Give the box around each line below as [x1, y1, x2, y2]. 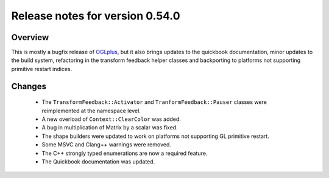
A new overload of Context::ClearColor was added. [41, 115, 181, 123]
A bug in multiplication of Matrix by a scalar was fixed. [41, 124, 178, 131]
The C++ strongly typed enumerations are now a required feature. [41, 149, 208, 157]
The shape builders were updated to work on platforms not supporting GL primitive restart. [41, 132, 269, 140]
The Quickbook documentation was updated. [41, 158, 155, 165]
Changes [11, 81, 47, 91]
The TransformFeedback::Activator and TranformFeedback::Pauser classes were [41, 98, 267, 106]
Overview [11, 32, 49, 43]
